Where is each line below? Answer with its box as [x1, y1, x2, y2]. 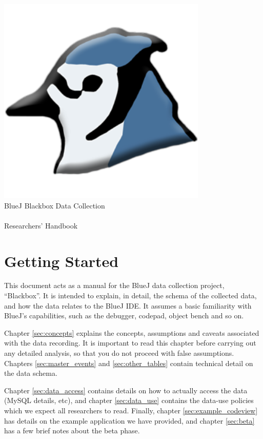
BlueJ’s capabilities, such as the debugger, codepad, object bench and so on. [4, 310, 244, 321]
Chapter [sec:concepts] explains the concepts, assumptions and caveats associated [4, 327, 259, 338]
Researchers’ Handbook [4, 220, 78, 231]
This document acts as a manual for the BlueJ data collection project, [4, 280, 225, 291]
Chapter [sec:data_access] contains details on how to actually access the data [4, 385, 248, 395]
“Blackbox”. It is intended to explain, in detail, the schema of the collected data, [4, 290, 257, 301]
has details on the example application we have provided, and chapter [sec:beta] [4, 415, 255, 426]
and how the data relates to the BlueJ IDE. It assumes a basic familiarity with [4, 300, 252, 311]
